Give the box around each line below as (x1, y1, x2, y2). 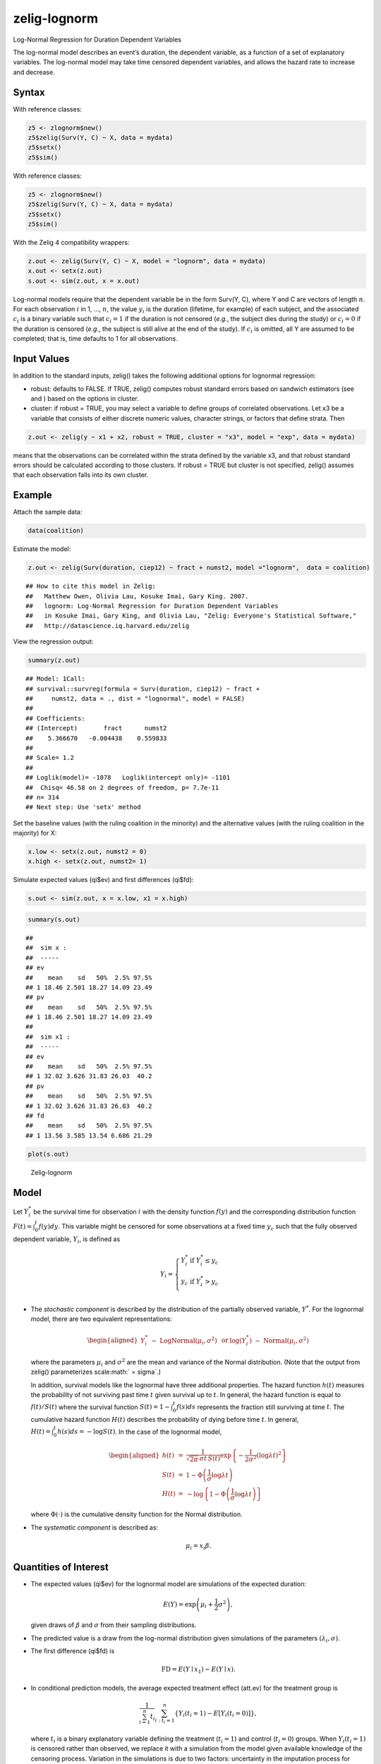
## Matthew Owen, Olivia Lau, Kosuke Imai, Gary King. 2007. (25, 592, 249, 600)
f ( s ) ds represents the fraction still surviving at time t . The (176, 1403, 345, 1411)
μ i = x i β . (186, 1542, 212, 1552)
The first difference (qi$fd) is (30, 1646, 115, 1655)
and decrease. (13, 68, 56, 76)
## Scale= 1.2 (25, 754, 74, 762)
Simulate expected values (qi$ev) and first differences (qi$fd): (13, 876, 194, 884)
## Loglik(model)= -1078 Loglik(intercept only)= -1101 (25, 773, 231, 782)
